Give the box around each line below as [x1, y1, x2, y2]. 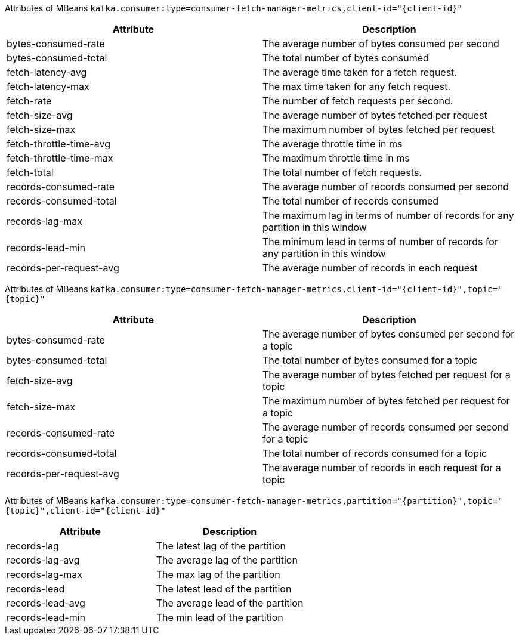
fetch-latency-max [7, 81, 89, 92]
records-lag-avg [7, 554, 80, 566]
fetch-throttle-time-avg [7, 138, 110, 150]
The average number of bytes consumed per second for [262, 328, 515, 340]
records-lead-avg [7, 597, 85, 609]
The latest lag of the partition [156, 540, 286, 552]
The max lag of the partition [156, 568, 280, 580]
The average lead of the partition [156, 597, 304, 609]
